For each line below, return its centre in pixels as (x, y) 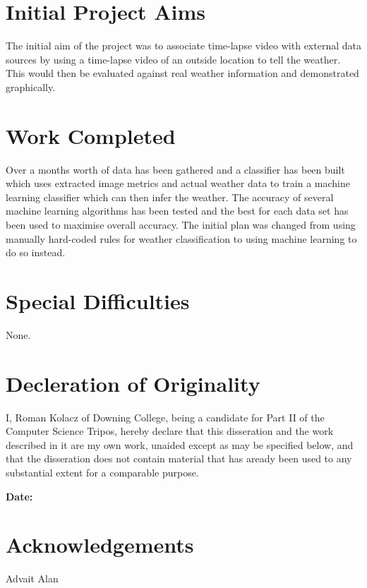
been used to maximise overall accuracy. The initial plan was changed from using (181, 224)
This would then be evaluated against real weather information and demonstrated (182, 73)
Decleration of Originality (133, 383)
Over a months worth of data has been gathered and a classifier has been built (175, 169)
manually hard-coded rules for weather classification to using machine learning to (181, 238)
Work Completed (91, 135)
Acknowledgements (100, 545)
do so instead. (36, 252)
